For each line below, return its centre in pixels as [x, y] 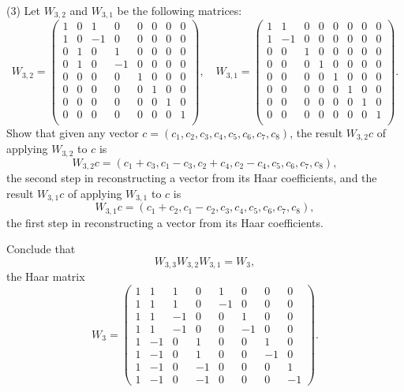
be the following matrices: [180, 10]
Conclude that [41, 249]
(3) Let [23, 10]
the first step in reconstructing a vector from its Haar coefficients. [165, 222]
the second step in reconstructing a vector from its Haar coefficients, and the [192, 178]
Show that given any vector [73, 132]
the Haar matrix [46, 276]
